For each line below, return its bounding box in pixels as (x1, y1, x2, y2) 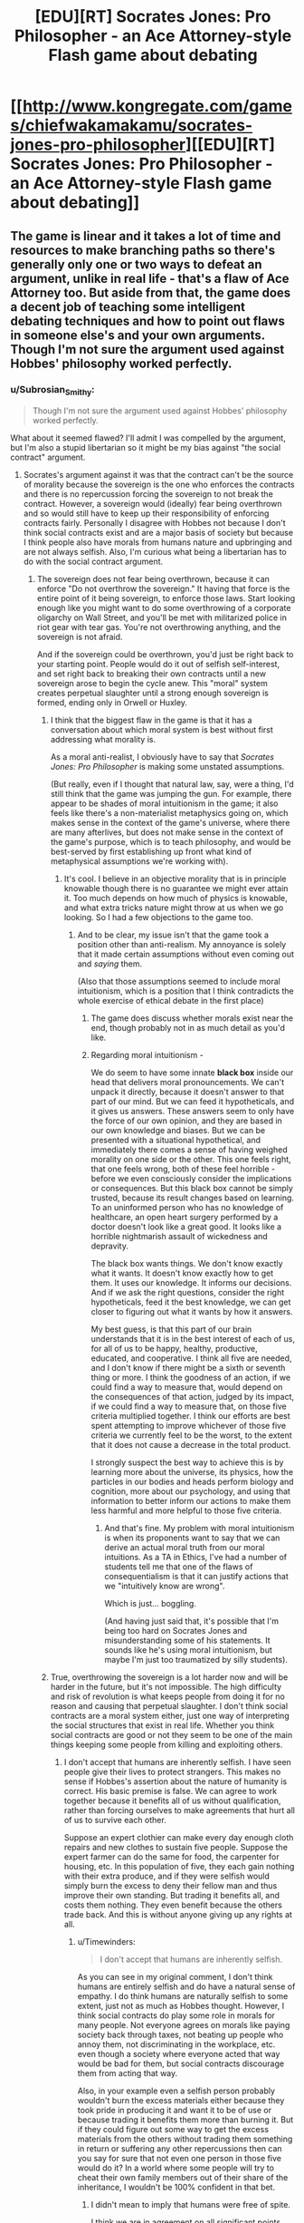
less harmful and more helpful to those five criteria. (90, 1505, 282, 1516)
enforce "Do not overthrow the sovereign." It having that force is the (36, 583, 290, 595)
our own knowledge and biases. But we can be (90, 1125, 266, 1136)
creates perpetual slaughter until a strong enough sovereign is (36, 687, 270, 699)
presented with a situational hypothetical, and (90, 1135, 261, 1146)
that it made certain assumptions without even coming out (77, 949, 295, 960)
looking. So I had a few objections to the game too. (63, 912, 254, 923)
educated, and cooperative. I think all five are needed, (90, 1353, 292, 1364)
